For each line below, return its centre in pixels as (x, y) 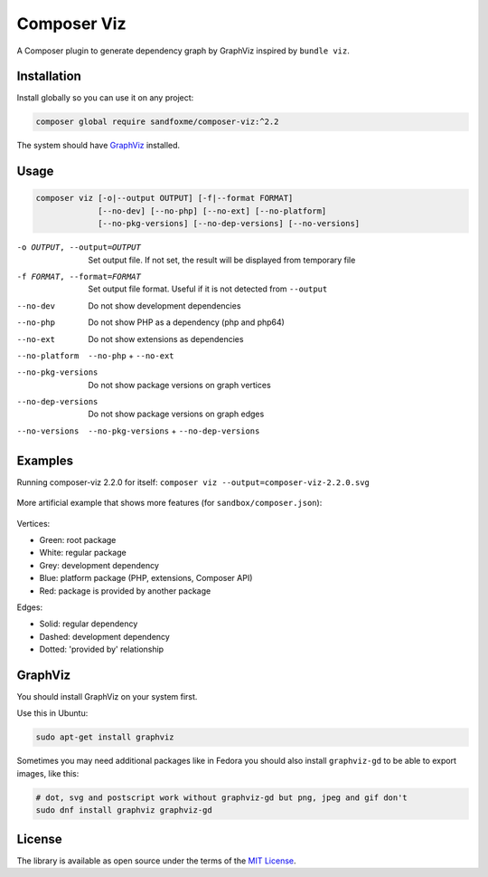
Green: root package (78, 539)
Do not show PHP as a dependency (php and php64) (186, 322)
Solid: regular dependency (89, 624)
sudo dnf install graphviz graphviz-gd (124, 810)
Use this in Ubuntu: (52, 713)
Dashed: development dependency (105, 636)
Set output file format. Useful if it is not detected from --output (208, 289)
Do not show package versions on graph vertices (179, 385)
